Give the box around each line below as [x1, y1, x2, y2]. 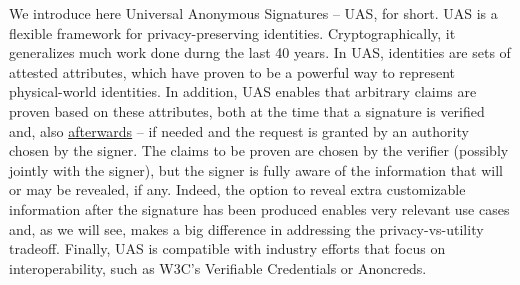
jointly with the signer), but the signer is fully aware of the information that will [9, 159, 503, 180]
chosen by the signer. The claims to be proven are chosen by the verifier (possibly [9, 140, 509, 161]
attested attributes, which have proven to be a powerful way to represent [9, 61, 456, 82]
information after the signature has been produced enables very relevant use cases [9, 198, 510, 219]
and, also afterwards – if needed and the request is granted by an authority [9, 120, 469, 141]
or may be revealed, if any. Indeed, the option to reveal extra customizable [9, 179, 466, 200]
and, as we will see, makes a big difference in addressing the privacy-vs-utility [9, 218, 484, 239]
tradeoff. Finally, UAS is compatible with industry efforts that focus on [9, 238, 446, 259]
